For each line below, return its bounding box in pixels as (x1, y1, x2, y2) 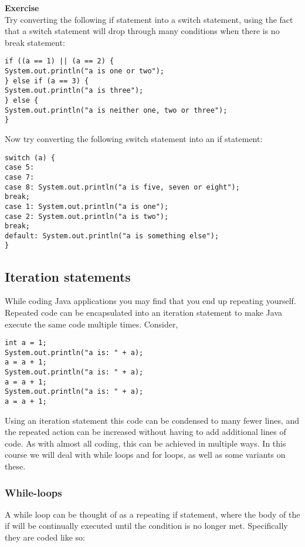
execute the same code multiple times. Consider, (5, 318, 178, 330)
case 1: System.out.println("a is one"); (5, 202, 169, 211)
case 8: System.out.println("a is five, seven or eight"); (5, 183, 240, 191)
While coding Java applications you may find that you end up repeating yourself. (5, 295, 296, 307)
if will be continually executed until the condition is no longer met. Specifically (5, 519, 288, 532)
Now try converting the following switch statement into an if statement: (5, 132, 263, 144)
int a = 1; (5, 339, 47, 347)
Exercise (5, 2, 39, 13)
